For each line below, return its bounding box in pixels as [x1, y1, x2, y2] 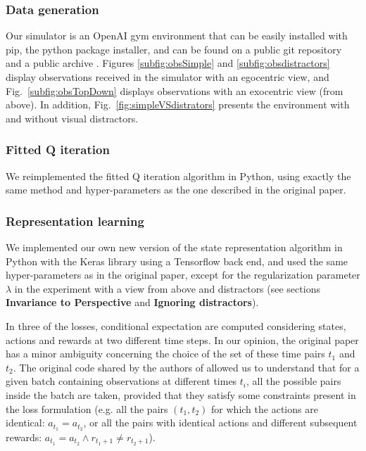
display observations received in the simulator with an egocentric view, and [6, 70, 329, 84]
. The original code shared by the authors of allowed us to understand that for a [13, 360, 360, 374]
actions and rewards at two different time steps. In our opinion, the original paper [6, 332, 359, 347]
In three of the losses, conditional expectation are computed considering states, [6, 318, 346, 333]
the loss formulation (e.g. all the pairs [6, 401, 168, 416]
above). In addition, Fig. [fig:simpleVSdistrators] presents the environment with [6, 97, 350, 112]
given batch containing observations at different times [6, 374, 237, 388]
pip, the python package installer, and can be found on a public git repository [6, 42, 342, 56]
